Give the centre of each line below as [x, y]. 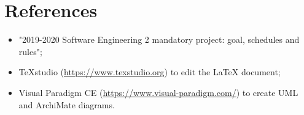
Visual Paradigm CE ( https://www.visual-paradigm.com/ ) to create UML [158, 92]
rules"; [30, 51]
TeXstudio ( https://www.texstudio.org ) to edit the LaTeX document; [150, 72]
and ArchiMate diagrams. [67, 104]
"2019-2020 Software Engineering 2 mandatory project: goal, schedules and [159, 39]
